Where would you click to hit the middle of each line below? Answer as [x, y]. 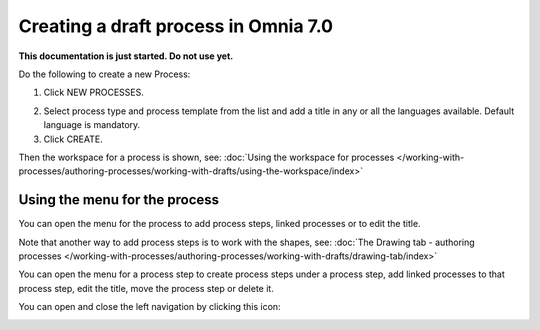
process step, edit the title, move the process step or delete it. [146, 288]
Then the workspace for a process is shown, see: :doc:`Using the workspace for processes [206, 157]
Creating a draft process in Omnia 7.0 [176, 26]
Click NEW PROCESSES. [94, 92]
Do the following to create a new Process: [104, 74]
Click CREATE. [73, 139]
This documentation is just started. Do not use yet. [126, 56]
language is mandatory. [92, 125]
